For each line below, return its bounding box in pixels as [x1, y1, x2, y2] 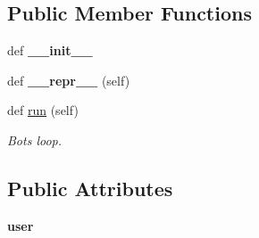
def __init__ [7, 41, 93, 60]
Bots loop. [7, 130, 63, 149]
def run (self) [7, 101, 79, 119]
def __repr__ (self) [7, 70, 130, 89]
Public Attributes [7, 174, 173, 201]
